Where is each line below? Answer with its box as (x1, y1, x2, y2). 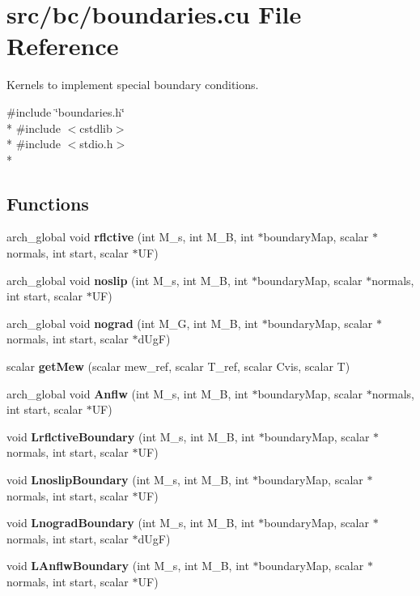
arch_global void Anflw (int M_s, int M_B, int (6, 385, 248, 402)
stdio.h (79, 135, 113, 152)
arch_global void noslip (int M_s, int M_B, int (6, 271, 248, 288)
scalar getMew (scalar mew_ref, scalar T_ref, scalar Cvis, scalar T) (6, 358, 350, 375)
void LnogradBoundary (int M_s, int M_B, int (6, 514, 255, 531)
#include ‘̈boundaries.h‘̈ (6, 103, 125, 120)
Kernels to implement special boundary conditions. (6, 76, 259, 93)
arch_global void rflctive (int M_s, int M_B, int (6, 228, 254, 245)
